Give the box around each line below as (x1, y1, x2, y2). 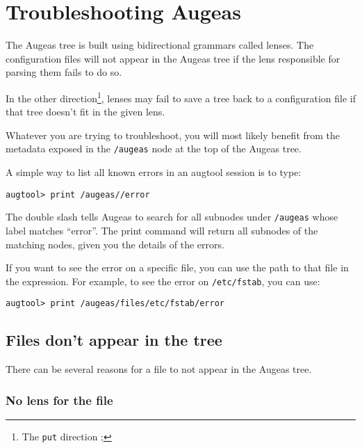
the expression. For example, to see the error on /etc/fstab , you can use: (6, 273, 320, 288)
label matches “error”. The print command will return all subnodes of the (6, 223, 318, 237)
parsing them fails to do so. (6, 65, 122, 79)
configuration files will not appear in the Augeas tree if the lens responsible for (6, 51, 340, 65)
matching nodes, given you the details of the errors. (6, 237, 224, 251)
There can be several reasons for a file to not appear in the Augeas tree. (6, 362, 312, 376)
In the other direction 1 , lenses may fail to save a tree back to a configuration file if (6, 88, 356, 105)
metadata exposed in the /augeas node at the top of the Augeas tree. (6, 141, 302, 156)
